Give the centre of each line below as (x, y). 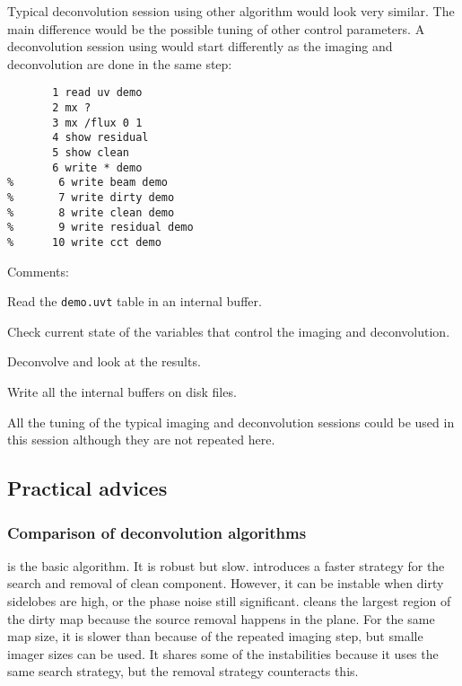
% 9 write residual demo (100, 228)
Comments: (38, 271)
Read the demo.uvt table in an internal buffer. (135, 301)
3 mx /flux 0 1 (97, 123)
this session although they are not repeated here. (141, 440)
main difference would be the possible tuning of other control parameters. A (216, 28)
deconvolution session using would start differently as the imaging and (200, 46)
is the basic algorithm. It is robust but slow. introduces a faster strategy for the (226, 565)
